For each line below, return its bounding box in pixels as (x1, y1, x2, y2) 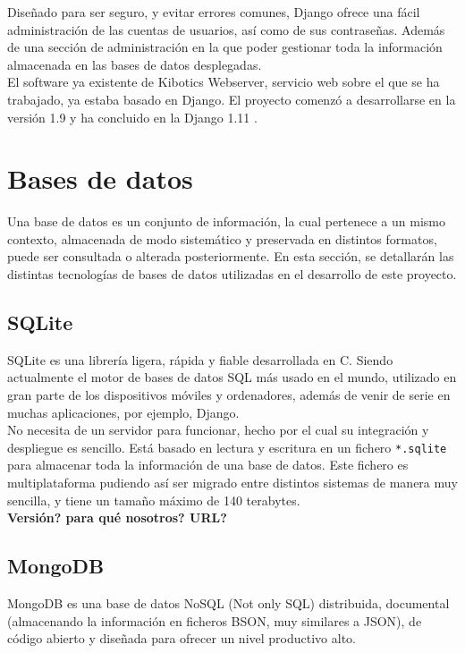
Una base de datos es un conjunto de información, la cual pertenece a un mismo (7, 212, 445, 231)
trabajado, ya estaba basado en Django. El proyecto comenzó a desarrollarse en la (7, 89, 456, 108)
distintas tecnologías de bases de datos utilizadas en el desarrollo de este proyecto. (7, 265, 457, 284)
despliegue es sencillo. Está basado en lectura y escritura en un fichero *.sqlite (7, 437, 447, 456)
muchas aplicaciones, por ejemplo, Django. (7, 403, 240, 421)
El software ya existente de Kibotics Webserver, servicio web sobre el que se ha (7, 72, 440, 91)
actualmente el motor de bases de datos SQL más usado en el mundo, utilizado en (7, 368, 457, 386)
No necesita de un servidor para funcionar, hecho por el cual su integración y (7, 420, 429, 439)
